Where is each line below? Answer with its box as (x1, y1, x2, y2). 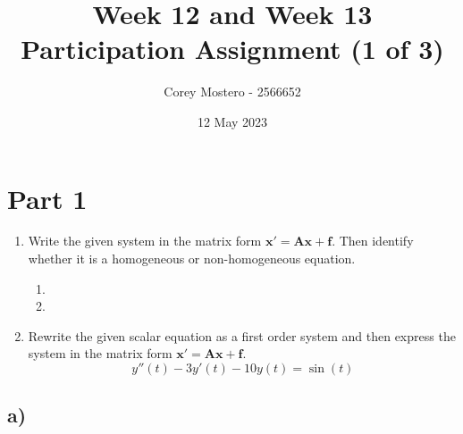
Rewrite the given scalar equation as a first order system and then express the (28, 326, 456, 345)
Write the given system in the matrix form (28, 231, 262, 250)
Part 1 (7, 179, 88, 216)
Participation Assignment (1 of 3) (21, 30, 444, 67)
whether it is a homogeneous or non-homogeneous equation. (28, 249, 356, 268)
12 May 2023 (197, 112, 268, 130)
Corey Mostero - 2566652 (164, 82, 301, 101)
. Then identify (332, 231, 414, 250)
